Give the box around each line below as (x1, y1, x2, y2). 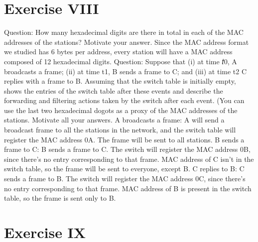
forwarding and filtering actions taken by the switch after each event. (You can (4, 95, 245, 106)
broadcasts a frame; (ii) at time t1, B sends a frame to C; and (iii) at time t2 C (4, 66, 247, 76)
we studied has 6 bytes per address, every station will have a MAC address (4, 46, 233, 57)
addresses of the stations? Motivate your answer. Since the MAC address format (4, 36, 249, 47)
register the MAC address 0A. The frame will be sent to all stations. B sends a (4, 134, 245, 144)
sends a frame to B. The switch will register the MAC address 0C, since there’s (4, 173, 246, 184)
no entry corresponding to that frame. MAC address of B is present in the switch (4, 183, 252, 193)
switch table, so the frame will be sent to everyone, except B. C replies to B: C (4, 163, 245, 174)
